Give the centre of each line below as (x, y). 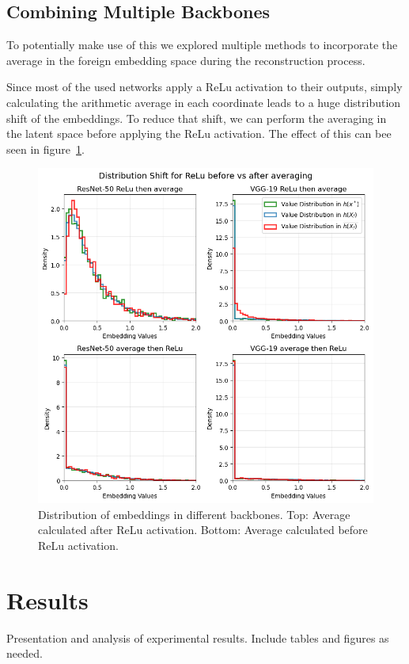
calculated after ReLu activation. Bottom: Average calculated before (203, 530)
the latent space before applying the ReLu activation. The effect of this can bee (199, 134)
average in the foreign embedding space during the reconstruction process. (186, 60)
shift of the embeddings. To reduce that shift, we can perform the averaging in (197, 118)
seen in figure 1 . (45, 149)
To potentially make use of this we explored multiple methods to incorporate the (202, 45)
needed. (25, 653)
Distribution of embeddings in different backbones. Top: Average (194, 514)
